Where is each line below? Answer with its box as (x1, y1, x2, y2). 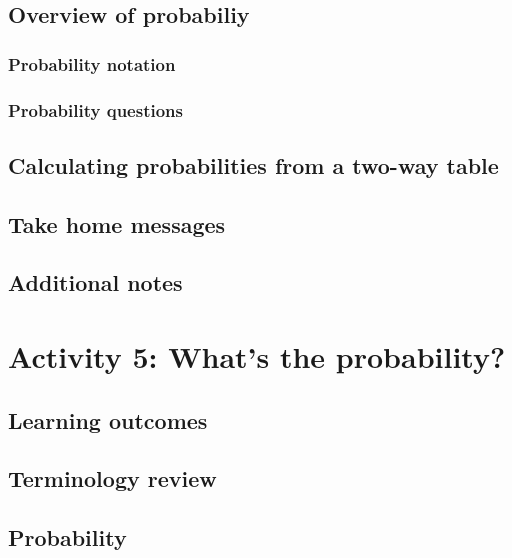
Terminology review (8, 463, 217, 494)
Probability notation (8, 51, 176, 76)
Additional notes (8, 267, 183, 298)
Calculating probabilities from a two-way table (8, 149, 499, 180)
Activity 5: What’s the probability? (8, 336, 506, 376)
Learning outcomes (8, 404, 208, 435)
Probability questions (8, 97, 183, 122)
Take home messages (8, 208, 226, 239)
